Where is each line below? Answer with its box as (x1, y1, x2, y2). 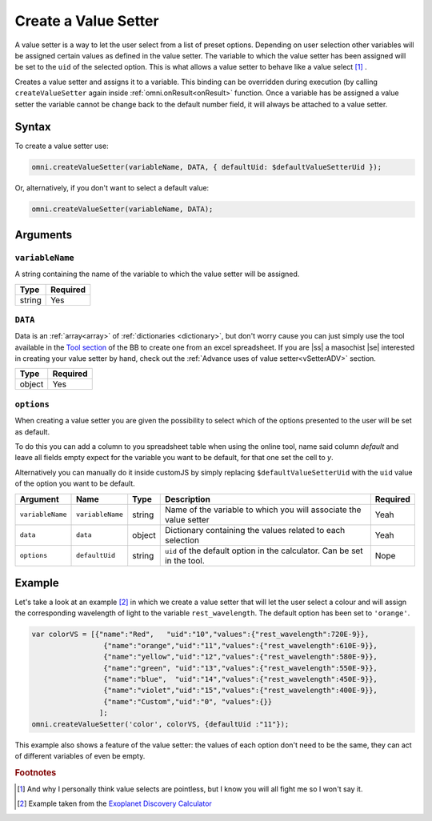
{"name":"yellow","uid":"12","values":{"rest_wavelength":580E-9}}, (102, 652, 378, 662)
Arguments (14, 228, 73, 242)
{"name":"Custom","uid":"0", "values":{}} (102, 697, 273, 706)
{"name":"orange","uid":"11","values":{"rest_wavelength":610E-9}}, (102, 641, 378, 650)
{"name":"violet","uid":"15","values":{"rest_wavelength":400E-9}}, (102, 686, 378, 695)
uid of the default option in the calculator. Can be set (164, 545, 363, 556)
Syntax (14, 120, 51, 134)
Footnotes (14, 767, 57, 778)
